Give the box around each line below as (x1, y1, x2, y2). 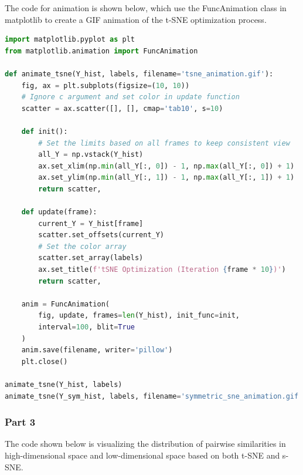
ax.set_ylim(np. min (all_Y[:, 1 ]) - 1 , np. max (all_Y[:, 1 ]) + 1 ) (38, 173, 295, 182)
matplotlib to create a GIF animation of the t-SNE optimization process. (5, 13, 267, 25)
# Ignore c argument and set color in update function (21, 93, 240, 102)
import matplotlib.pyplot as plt (5, 35, 135, 44)
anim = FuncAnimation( (21, 299, 110, 308)
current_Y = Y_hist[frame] (38, 219, 144, 228)
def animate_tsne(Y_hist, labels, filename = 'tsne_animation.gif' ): (5, 69, 274, 78)
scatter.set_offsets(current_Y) (38, 231, 165, 240)
